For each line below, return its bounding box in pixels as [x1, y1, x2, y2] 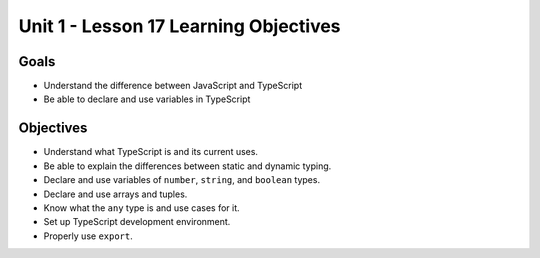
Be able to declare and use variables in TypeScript [43, 93, 251, 105]
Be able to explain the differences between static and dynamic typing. [43, 160, 332, 172]
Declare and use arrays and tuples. [43, 188, 188, 200]
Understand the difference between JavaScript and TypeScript [43, 80, 303, 92]
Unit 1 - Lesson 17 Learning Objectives [18, 15, 341, 37]
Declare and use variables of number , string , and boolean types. [43, 174, 320, 186]
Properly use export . [43, 230, 134, 242]
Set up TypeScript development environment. [43, 216, 231, 228]
